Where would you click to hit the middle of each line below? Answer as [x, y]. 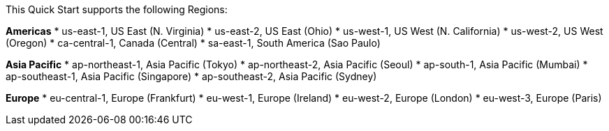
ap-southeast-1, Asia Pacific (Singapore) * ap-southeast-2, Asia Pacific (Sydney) [191, 76]
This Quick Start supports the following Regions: [117, 9]
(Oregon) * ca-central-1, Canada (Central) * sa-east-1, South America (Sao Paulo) [193, 43]
